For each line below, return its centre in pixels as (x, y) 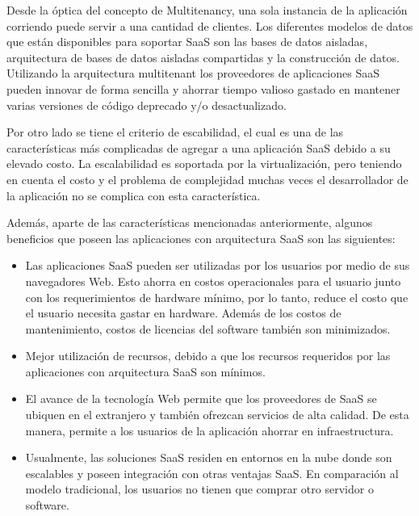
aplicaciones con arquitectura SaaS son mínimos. (145, 371)
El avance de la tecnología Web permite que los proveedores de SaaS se (201, 399)
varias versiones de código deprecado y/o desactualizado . (147, 105)
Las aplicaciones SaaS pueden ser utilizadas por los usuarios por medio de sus (218, 265)
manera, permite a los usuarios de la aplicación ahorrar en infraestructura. (209, 430)
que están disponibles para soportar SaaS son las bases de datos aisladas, (187, 42)
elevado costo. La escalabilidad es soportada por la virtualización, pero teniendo (204, 164)
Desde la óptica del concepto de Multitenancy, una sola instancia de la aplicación (207, 10)
